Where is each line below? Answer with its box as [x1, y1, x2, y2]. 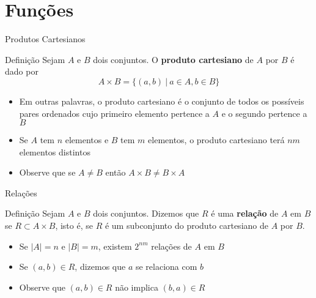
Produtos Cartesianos [5, 32, 86, 45]
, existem [98, 239, 132, 252]
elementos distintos [19, 145, 90, 158]
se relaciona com [135, 260, 197, 273]
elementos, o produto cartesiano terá [148, 133, 285, 146]
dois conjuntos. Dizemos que [93, 207, 199, 220]
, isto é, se [55, 219, 93, 232]
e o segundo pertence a [221, 106, 307, 119]
